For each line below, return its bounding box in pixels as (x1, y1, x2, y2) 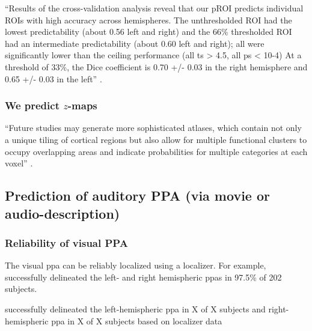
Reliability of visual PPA (5, 235, 128, 250)
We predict (5, 98, 60, 113)
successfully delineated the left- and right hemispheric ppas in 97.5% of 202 (5, 270, 282, 283)
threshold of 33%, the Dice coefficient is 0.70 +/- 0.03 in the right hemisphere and (5, 60, 308, 73)
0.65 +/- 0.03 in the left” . (5, 72, 102, 85)
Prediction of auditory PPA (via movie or (5, 186, 270, 205)
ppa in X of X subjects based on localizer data (51, 314, 222, 327)
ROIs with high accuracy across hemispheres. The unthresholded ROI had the (5, 13, 292, 26)
